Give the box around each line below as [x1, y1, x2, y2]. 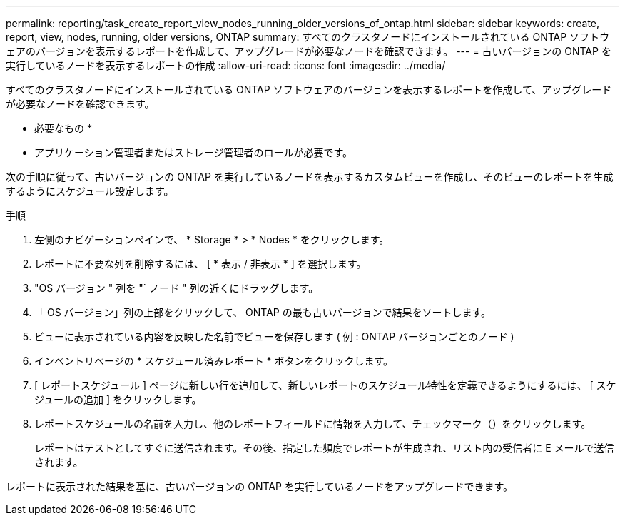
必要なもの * [34, 122, 92, 134]
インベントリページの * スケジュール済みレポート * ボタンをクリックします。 [34, 355, 394, 367]
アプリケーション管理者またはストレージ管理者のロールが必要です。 [34, 146, 353, 158]
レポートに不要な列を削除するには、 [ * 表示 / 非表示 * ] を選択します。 [34, 258, 367, 270]
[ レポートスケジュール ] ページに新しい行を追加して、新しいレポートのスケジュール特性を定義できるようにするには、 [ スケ [34, 379, 616, 391]
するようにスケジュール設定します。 [6, 185, 174, 197]
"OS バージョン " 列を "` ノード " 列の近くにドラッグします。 [34, 282, 319, 294]
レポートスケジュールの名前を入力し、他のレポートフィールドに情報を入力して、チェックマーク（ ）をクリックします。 [34, 418, 591, 430]
